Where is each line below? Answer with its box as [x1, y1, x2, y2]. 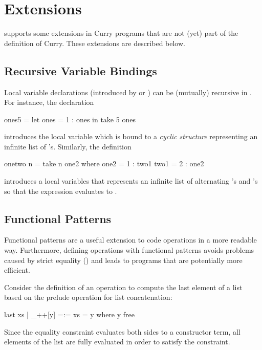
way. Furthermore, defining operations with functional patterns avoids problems [4, 245, 254, 255]
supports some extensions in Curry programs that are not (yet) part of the [4, 28, 238, 38]
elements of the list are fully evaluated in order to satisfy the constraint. [4, 336, 230, 347]
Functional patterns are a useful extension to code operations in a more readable [4, 234, 257, 245]
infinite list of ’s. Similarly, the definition [4, 141, 132, 151]
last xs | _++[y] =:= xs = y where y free [4, 309, 135, 320]
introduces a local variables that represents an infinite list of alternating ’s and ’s [4, 176, 258, 186]
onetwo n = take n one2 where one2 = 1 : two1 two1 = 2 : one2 [4, 158, 204, 169]
